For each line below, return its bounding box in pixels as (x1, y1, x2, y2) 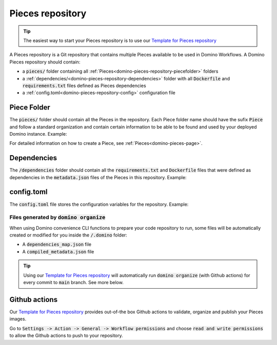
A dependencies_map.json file (22, 241, 92, 248)
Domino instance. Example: (9, 131, 68, 137)
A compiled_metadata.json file (22, 248, 94, 254)
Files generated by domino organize (9, 214, 106, 221)
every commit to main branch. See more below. (23, 279, 124, 286)
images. (9, 316, 27, 322)
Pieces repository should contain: (9, 59, 81, 65)
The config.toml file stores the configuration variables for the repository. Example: (9, 201, 189, 207)
